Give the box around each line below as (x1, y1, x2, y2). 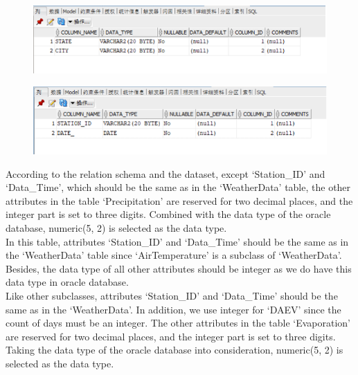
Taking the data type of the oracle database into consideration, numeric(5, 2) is (6, 342, 343, 357)
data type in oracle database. (6, 275, 129, 289)
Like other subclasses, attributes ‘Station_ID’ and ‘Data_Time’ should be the (6, 288, 338, 302)
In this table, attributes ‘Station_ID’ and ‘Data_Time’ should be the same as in (6, 234, 349, 248)
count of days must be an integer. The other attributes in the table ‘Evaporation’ (6, 315, 350, 330)
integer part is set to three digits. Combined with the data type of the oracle (6, 207, 331, 221)
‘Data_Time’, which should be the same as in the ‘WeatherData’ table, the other (6, 180, 351, 194)
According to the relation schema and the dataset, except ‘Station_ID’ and (6, 166, 325, 181)
